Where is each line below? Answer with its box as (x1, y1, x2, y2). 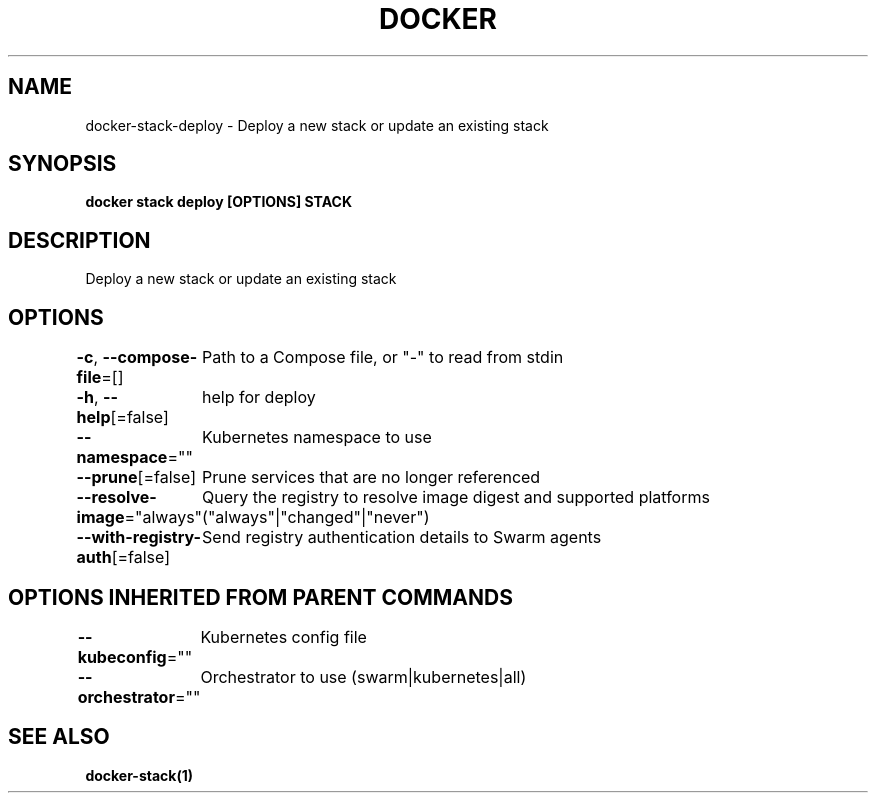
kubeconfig (77, 646, 167, 667)
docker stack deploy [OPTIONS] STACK (85, 193, 352, 211)
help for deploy (202, 387, 316, 408)
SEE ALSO (8, 724, 110, 750)
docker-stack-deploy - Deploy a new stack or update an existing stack (85, 116, 549, 134)
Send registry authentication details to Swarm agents (202, 527, 602, 548)
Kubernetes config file (200, 626, 367, 647)
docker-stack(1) (85, 766, 194, 784)
